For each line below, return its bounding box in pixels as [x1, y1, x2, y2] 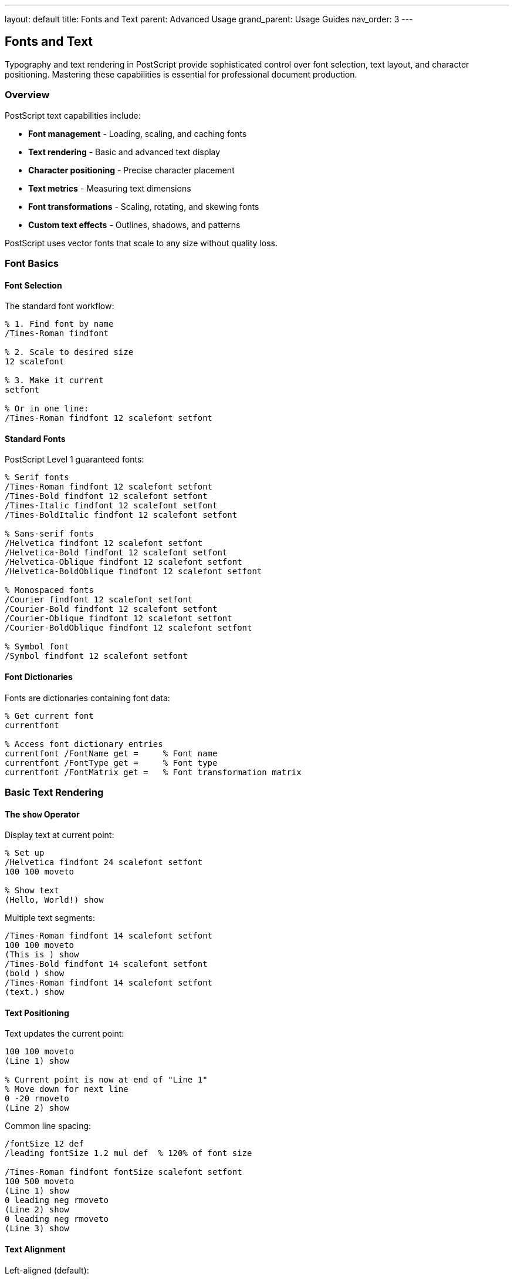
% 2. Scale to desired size [5, 347, 134, 357]
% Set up [5, 848, 45, 858]
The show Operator [5, 809, 80, 819]
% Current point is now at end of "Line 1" [5, 1075, 208, 1085]
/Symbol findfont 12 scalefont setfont [5, 651, 188, 661]
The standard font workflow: [5, 301, 114, 311]
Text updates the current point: [5, 1028, 124, 1039]
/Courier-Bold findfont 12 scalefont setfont [5, 604, 218, 614]
